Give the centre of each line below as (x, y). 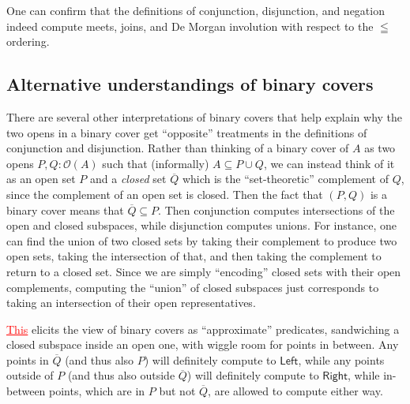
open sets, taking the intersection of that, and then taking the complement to (194, 256)
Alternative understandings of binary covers (190, 84)
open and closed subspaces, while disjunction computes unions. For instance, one (201, 225)
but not (177, 391)
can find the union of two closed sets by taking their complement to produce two (202, 240)
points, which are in (97, 391)
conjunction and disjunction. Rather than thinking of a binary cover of (178, 148)
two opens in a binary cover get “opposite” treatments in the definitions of (187, 132)
